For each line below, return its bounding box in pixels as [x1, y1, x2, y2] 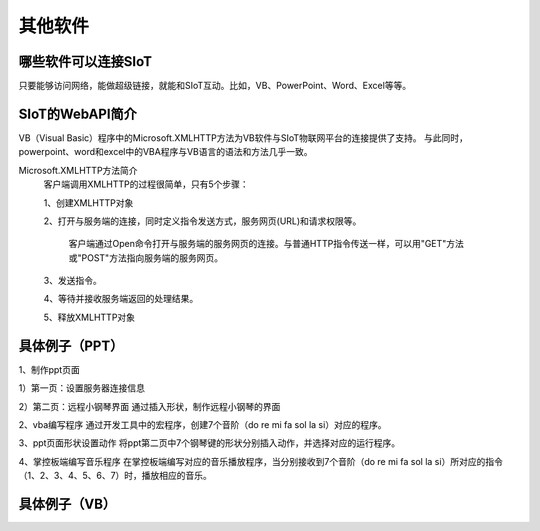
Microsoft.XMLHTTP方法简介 [18, 164, 139, 176]
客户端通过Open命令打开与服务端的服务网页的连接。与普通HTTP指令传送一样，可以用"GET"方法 [68, 238, 465, 250]
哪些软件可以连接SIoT [18, 53, 152, 70]
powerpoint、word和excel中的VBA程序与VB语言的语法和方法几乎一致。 [18, 146, 314, 158]
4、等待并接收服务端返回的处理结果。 [43, 293, 199, 305]
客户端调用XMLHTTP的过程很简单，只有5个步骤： [43, 178, 249, 190]
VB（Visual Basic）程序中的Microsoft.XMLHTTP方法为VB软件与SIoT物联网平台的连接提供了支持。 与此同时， [18, 131, 469, 144]
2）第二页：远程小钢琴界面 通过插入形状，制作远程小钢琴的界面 [18, 400, 281, 412]
